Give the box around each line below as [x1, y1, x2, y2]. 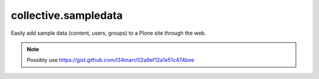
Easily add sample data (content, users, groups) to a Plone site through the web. [11, 29, 206, 37]
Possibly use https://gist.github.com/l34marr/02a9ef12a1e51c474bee [27, 57, 195, 64]
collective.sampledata [11, 9, 123, 22]
